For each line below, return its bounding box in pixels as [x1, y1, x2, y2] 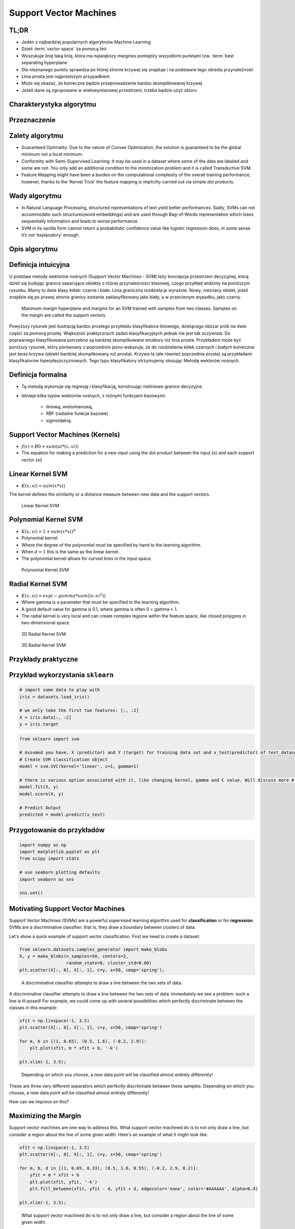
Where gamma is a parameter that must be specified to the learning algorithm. [21, 599, 180, 605]
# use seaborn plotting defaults [19, 870, 100, 875]
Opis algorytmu [9, 245, 58, 253]
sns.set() [19, 890, 43, 896]
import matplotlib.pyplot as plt [19, 849, 100, 854]
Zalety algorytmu [9, 131, 63, 140]
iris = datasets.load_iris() [19, 694, 90, 700]
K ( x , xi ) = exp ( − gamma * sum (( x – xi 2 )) [21, 592, 106, 598]
